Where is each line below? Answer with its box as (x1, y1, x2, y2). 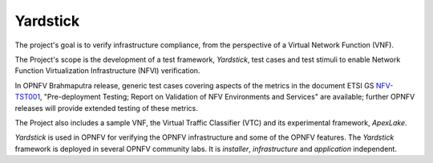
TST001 (14, 92, 40, 102)
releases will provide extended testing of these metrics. (14, 103, 198, 112)
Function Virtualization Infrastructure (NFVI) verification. (14, 66, 200, 75)
